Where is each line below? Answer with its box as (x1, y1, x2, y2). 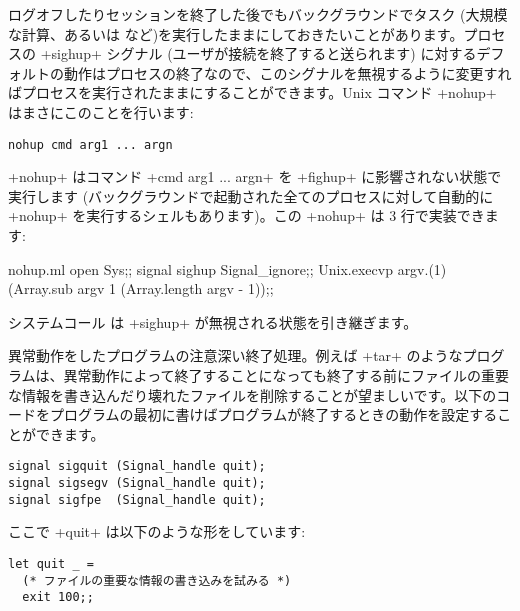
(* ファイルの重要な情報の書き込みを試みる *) (22, 573, 292, 588)
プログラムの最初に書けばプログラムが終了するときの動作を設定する (49, 404, 498, 425)
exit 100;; (22, 590, 94, 605)
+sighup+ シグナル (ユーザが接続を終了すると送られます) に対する (40, 43, 477, 64)
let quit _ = (8, 556, 94, 571)
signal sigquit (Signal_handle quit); (8, 459, 266, 474)
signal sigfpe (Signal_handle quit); (8, 492, 266, 507)
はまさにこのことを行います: (8, 101, 194, 122)
